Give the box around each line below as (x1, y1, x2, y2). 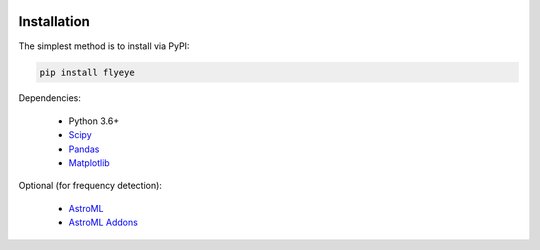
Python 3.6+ (68, 115, 120, 127)
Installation (18, 13, 90, 30)
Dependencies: (18, 92, 82, 104)
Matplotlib (68, 157, 110, 169)
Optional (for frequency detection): (18, 180, 162, 192)
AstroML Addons (68, 216, 139, 229)
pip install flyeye (39, 66, 135, 78)
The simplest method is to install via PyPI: (18, 40, 190, 52)
